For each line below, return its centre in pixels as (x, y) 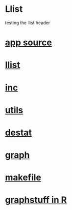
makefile (23, 178)
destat (18, 133)
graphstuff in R (36, 200)
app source (29, 43)
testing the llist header (28, 23)
